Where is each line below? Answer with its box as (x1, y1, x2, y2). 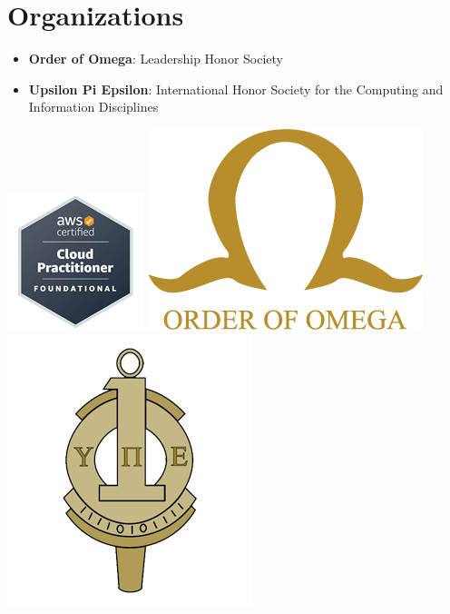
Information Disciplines (28, 97, 159, 116)
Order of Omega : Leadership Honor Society (28, 49, 283, 68)
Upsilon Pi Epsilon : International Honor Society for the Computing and (28, 79, 444, 98)
